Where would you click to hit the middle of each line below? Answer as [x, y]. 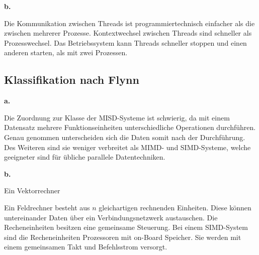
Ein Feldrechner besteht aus [47, 207]
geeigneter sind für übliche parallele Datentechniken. [85, 157]
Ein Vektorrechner [32, 190]
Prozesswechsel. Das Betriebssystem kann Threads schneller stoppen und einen [125, 42]
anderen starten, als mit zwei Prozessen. [66, 52]
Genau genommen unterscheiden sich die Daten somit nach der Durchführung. [125, 137]
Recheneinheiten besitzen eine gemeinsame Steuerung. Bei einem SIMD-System [126, 227]
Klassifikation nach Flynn [72, 80]
